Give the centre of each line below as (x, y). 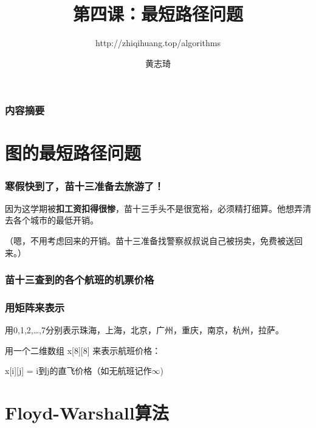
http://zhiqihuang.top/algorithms (158, 43)
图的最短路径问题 (73, 153)
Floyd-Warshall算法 (87, 413)
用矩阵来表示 (35, 307)
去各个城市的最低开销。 (52, 220)
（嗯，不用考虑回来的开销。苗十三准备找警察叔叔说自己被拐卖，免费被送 (149, 241)
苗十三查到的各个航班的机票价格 (80, 280)
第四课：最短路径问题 (158, 14)
